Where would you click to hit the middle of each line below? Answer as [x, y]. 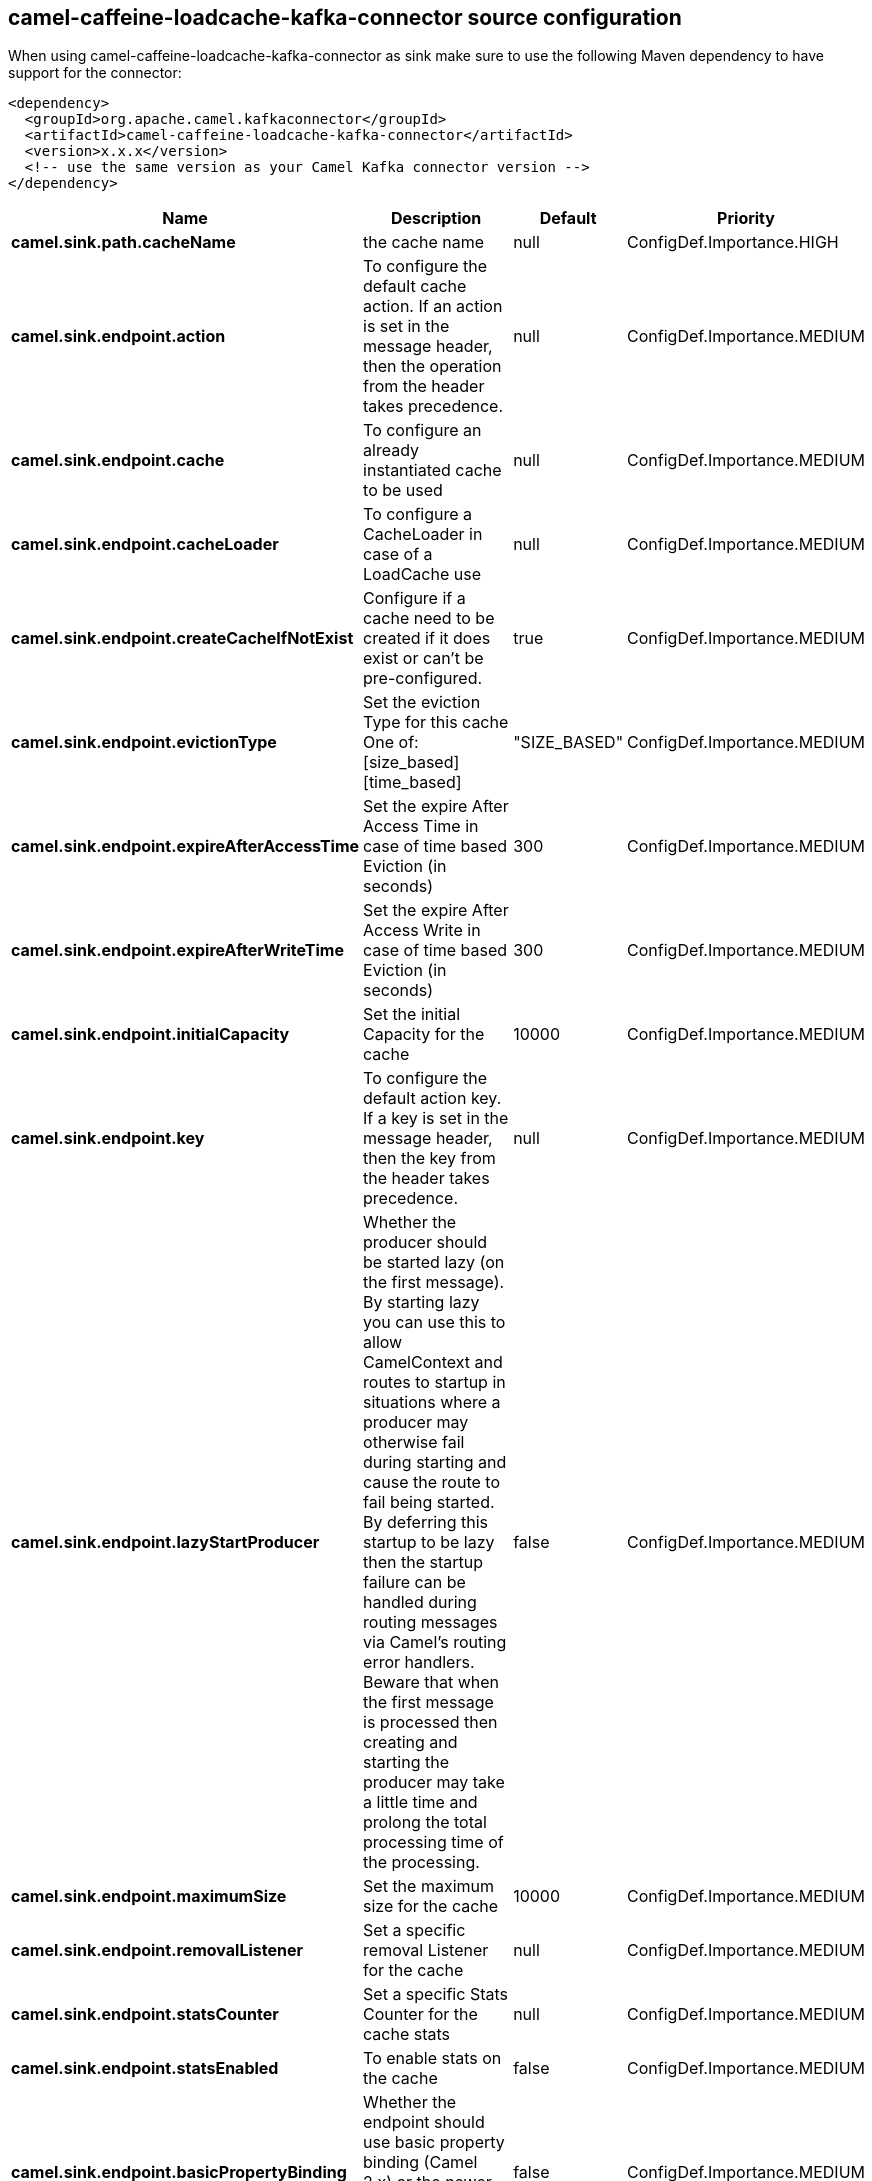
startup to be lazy [429, 1542]
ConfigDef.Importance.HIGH [733, 242]
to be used [403, 490]
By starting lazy [421, 1302]
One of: [391, 742]
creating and [410, 1742]
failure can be [414, 1582]
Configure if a [414, 598]
